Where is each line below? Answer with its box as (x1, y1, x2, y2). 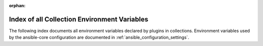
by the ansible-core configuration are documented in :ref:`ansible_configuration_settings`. (9, 34, 189, 40)
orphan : (9, 3, 26, 8)
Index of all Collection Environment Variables (9, 15, 149, 23)
